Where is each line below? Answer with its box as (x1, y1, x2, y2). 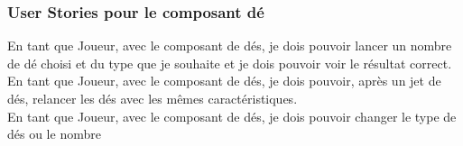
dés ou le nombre (7, 124, 101, 143)
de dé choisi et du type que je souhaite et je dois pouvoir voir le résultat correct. (7, 53, 452, 72)
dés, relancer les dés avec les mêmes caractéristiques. (7, 89, 298, 107)
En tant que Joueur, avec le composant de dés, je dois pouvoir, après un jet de (7, 71, 441, 90)
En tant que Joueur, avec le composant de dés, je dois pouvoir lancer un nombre (7, 36, 452, 55)
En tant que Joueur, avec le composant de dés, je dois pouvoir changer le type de (7, 106, 457, 125)
